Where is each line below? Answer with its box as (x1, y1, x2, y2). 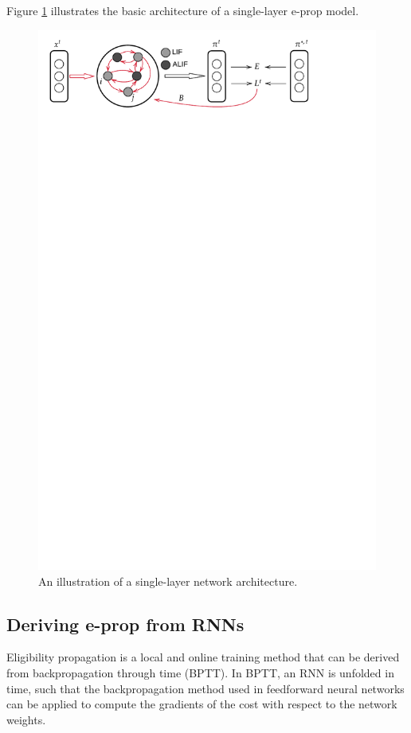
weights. (6, 711, 46, 727)
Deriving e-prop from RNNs (6, 611, 245, 636)
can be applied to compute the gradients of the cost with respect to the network (6, 696, 397, 712)
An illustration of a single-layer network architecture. (38, 572, 298, 589)
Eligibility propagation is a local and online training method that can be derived (6, 649, 400, 665)
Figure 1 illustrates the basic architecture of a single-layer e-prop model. (6, 2, 359, 18)
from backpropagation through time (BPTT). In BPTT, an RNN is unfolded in (6, 664, 394, 680)
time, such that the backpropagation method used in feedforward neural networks (6, 680, 405, 696)
